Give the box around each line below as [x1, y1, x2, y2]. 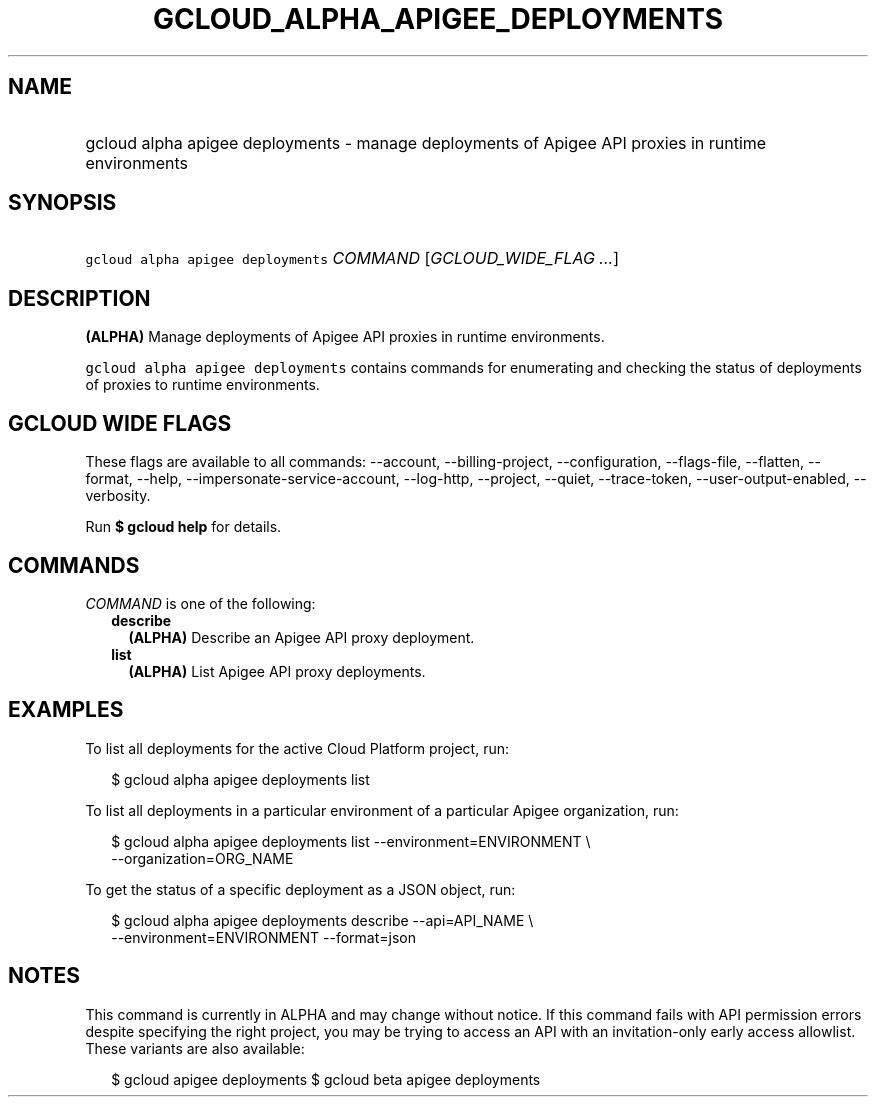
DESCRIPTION [8, 285, 151, 311]
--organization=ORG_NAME [111, 849, 294, 867]
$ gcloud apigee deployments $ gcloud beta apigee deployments [111, 1070, 541, 1088]
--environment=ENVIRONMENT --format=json [111, 928, 416, 946]
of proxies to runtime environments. [85, 376, 320, 394]
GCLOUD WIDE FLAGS [8, 410, 232, 436]
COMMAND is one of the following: [85, 594, 316, 612]
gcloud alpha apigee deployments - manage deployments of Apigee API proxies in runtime [85, 132, 767, 153]
